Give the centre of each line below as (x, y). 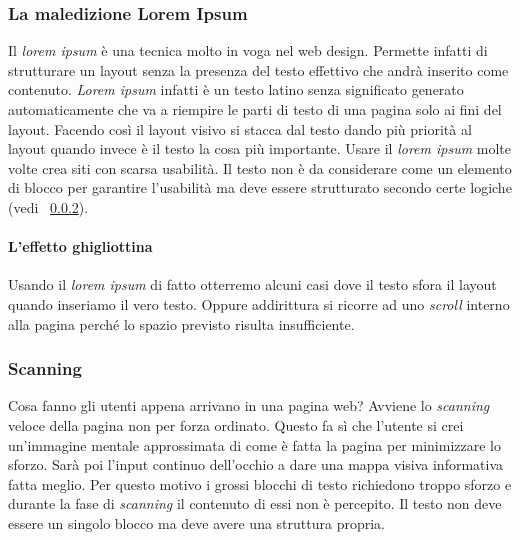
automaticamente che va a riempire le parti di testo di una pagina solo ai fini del (255, 109)
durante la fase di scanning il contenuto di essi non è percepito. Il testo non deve (255, 503)
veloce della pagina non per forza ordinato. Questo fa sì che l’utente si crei (236, 424)
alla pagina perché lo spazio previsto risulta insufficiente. (181, 323)
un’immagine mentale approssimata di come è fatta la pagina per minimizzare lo (254, 444)
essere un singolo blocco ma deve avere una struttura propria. (196, 522)
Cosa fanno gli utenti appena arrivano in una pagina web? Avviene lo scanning (249, 405)
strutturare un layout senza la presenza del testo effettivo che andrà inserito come (258, 69)
